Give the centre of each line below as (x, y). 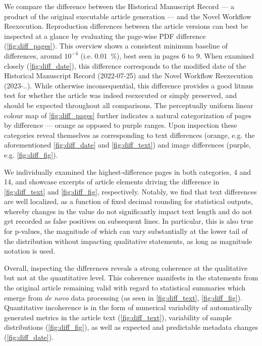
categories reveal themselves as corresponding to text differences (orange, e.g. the (129, 135)
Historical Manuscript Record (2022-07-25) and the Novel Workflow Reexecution (129, 76)
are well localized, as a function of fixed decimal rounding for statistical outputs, (128, 201)
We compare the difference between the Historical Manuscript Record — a (119, 6)
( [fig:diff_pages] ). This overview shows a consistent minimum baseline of (116, 46)
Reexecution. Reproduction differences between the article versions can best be (126, 26)
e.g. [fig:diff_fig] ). (31, 154)
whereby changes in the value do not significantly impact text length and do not (128, 211)
